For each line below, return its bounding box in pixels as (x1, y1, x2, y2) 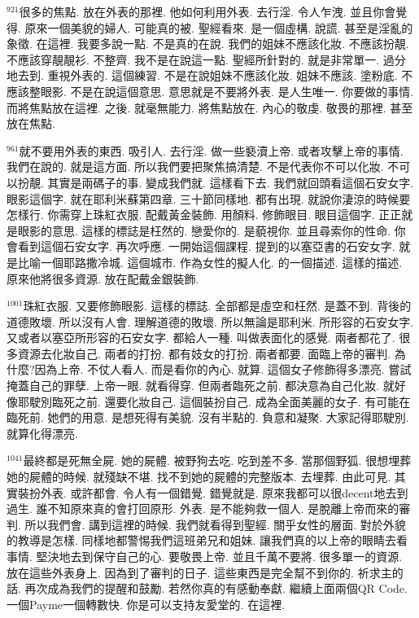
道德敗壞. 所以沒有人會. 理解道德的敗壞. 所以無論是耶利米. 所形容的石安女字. (7, 313, 414, 330)
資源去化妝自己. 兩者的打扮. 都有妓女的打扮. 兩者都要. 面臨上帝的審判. (17, 344, 391, 362)
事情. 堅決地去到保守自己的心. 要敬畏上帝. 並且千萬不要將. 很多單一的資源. (7, 548, 403, 564)
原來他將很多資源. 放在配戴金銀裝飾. (7, 270, 199, 287)
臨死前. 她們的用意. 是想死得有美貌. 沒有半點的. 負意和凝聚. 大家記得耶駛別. (7, 409, 409, 426)
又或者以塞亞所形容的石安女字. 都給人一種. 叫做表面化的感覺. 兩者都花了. (7, 329, 395, 346)
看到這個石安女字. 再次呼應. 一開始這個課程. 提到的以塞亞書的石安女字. (17, 238, 395, 255)
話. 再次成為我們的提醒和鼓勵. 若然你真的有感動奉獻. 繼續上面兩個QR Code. (7, 580, 408, 597)
